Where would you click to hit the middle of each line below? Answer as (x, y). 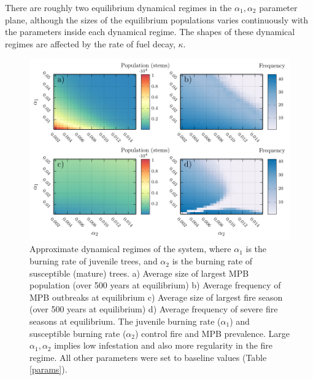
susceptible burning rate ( (78, 333)
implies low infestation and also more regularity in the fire (164, 345)
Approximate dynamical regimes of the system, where (130, 249)
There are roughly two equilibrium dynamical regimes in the (118, 7)
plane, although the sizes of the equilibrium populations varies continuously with (157, 19)
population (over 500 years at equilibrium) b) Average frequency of (155, 285)
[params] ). (48, 369)
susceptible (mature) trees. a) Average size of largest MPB (139, 273)
